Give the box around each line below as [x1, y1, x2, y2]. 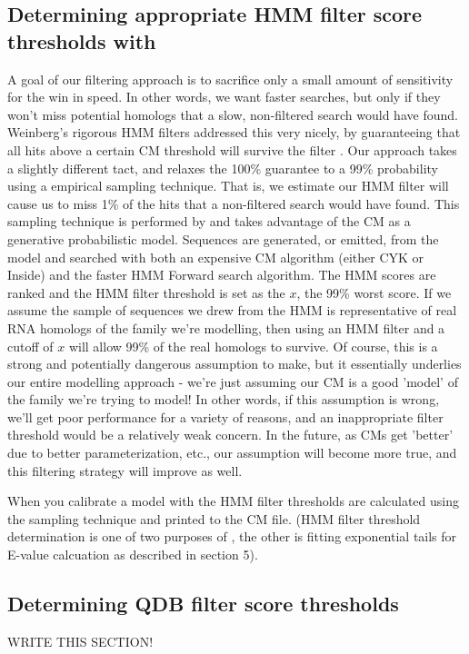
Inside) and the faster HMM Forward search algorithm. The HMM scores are [7, 265, 436, 284]
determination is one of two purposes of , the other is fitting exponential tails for [7, 527, 457, 546]
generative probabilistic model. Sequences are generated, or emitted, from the [7, 229, 439, 248]
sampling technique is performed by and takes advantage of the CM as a [7, 212, 411, 231]
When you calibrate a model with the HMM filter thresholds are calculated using [7, 491, 460, 510]
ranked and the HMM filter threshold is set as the [7, 282, 285, 302]
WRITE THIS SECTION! [7, 631, 154, 650]
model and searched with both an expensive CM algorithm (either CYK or [7, 247, 424, 266]
